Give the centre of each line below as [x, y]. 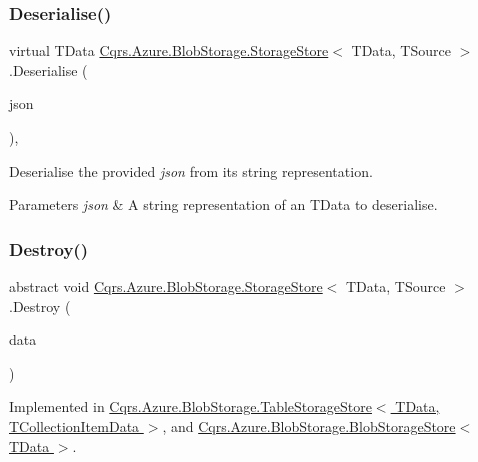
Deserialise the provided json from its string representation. [191, 170]
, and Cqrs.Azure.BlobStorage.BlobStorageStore [309, 425]
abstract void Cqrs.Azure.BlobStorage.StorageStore [166, 286]
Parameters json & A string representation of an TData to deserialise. [223, 204]
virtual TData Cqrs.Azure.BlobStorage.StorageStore [169, 50]
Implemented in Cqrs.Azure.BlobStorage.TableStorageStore [190, 406]
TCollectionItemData [74, 425]
